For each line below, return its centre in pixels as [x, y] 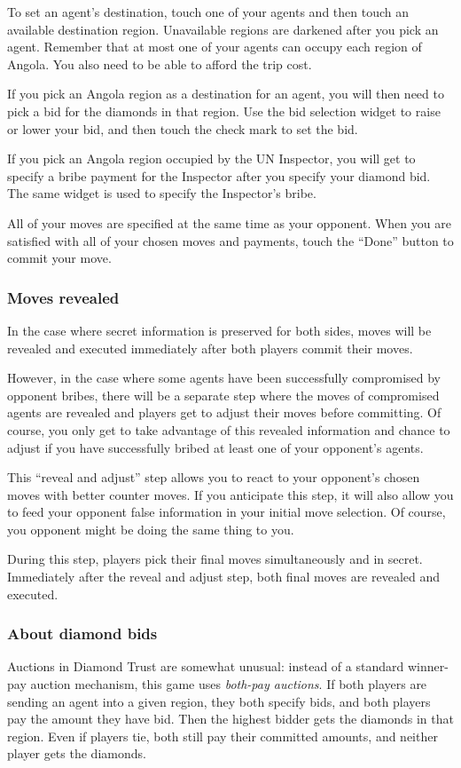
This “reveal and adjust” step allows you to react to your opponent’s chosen [214, 477]
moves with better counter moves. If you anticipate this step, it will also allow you [230, 494]
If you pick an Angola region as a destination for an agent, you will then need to [226, 94]
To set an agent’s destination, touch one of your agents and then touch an [208, 12]
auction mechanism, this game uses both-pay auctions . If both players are [229, 684]
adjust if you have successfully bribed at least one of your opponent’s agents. [215, 447]
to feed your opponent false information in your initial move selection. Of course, [227, 512]
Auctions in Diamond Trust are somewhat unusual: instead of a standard [206, 666]
